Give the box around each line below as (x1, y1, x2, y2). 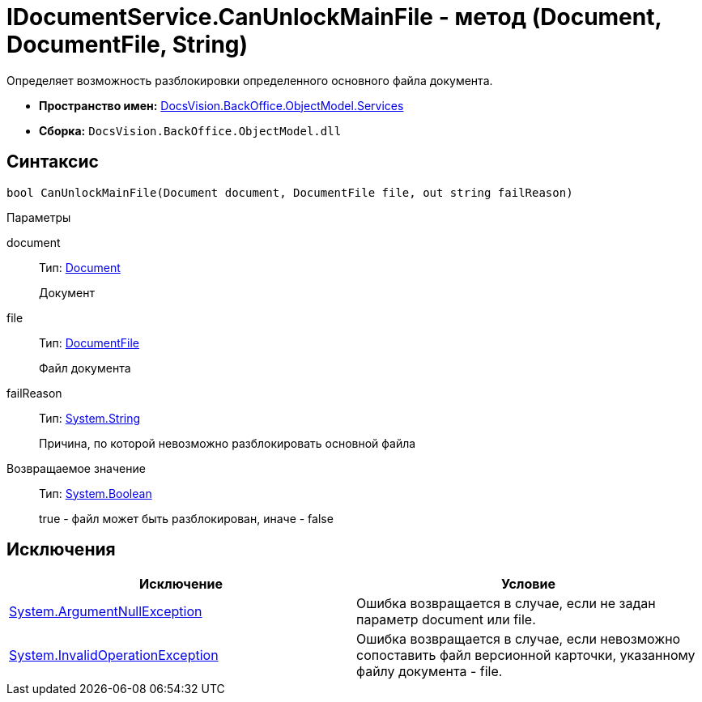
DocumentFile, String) (6, 31, 249, 58)
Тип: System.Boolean (39, 486, 152, 500)
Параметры (6, 210, 71, 224)
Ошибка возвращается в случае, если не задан (356, 595, 656, 612)
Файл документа (39, 360, 131, 375)
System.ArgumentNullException (9, 603, 202, 620)
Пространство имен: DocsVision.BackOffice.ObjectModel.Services (39, 98, 404, 113)
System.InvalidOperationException (9, 647, 219, 664)
